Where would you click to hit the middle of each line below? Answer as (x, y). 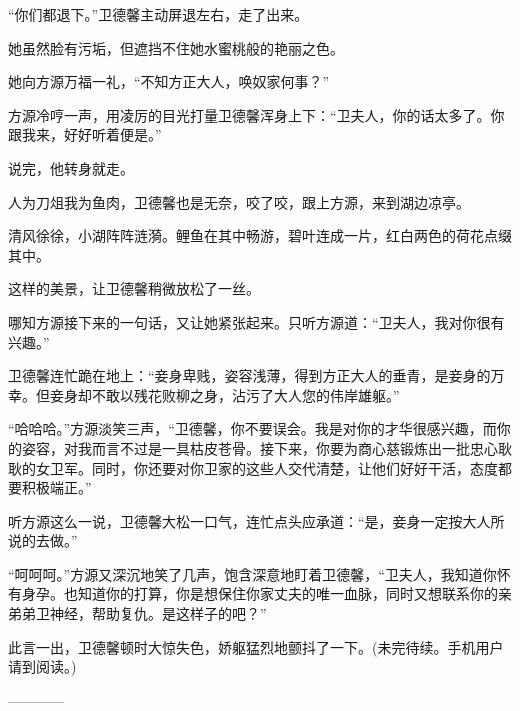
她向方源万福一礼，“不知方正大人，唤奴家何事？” (169, 81)
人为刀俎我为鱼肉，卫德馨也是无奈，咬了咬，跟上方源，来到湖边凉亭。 (239, 201)
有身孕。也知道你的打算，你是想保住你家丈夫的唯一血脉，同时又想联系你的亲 (260, 593)
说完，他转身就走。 (71, 167)
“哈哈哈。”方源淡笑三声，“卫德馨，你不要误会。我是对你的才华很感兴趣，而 (252, 428)
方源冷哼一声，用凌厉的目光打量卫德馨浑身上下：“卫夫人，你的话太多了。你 (256, 114)
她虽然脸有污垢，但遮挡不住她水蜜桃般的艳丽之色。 (176, 47)
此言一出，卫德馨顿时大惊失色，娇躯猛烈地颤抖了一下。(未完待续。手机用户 (256, 646)
